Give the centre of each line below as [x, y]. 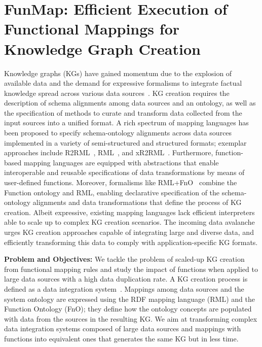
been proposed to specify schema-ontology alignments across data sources [118, 133]
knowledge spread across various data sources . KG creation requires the [117, 93]
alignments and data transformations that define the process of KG [137, 202]
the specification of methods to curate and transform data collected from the [123, 112]
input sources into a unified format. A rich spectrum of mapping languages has [126, 123]
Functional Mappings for [92, 29]
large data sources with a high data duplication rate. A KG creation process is [126, 279]
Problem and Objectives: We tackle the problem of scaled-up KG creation [124, 259]
